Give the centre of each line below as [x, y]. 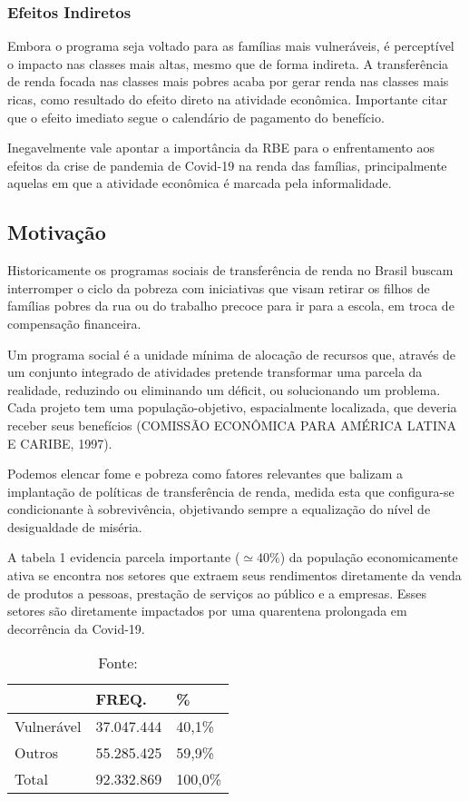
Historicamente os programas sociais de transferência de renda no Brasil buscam [230, 270]
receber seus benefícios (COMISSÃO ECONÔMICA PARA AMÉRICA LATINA [232, 425]
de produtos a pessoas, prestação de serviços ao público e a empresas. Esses [217, 593]
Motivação [57, 232]
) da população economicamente [369, 557]
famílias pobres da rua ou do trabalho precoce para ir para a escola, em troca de [231, 306]
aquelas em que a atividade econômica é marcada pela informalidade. [200, 183]
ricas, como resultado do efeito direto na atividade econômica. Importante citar [228, 99]
